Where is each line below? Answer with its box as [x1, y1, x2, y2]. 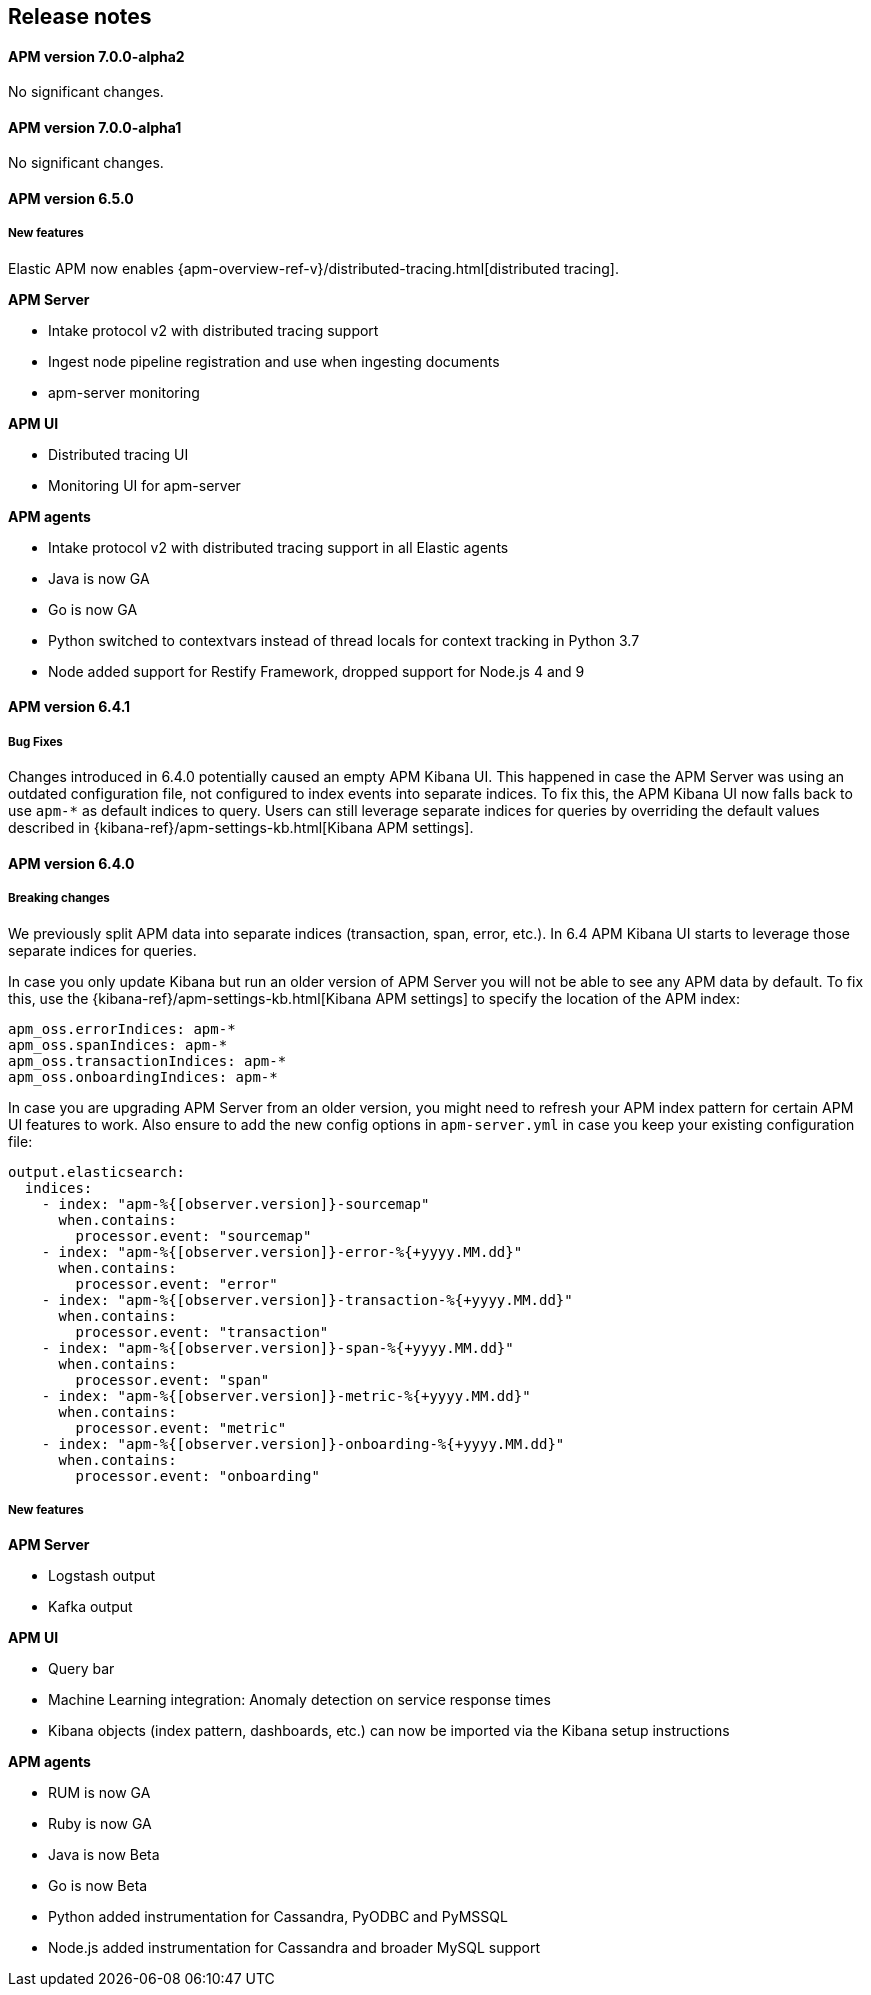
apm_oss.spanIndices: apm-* [8, 1036, 228, 1053]
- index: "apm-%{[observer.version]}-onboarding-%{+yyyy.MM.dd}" [41, 1435, 565, 1452]
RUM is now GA [48, 1784, 151, 1802]
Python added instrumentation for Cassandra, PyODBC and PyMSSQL [48, 1908, 508, 1926]
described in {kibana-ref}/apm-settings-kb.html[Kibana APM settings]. [8, 819, 474, 837]
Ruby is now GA [48, 1815, 152, 1833]
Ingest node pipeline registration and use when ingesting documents [48, 352, 500, 370]
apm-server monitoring [48, 383, 200, 401]
